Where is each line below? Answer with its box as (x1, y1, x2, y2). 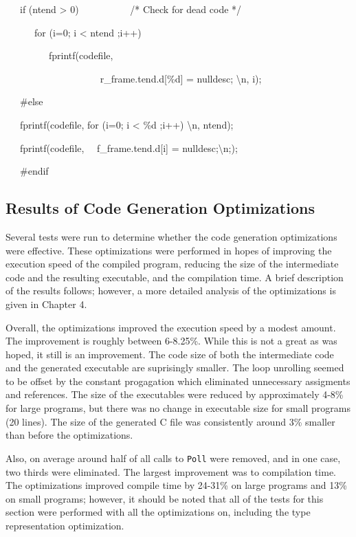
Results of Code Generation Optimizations (5, 197, 315, 219)
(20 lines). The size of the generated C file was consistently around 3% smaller (5, 414, 335, 428)
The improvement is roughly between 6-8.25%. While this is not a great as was (5, 333, 337, 348)
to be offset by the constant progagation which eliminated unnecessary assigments (5, 373, 351, 388)
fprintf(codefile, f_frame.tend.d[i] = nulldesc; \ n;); (19, 140, 238, 155)
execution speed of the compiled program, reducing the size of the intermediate (5, 256, 339, 271)
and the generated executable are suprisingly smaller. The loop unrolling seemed (5, 360, 344, 375)
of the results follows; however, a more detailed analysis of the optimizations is (5, 283, 336, 298)
